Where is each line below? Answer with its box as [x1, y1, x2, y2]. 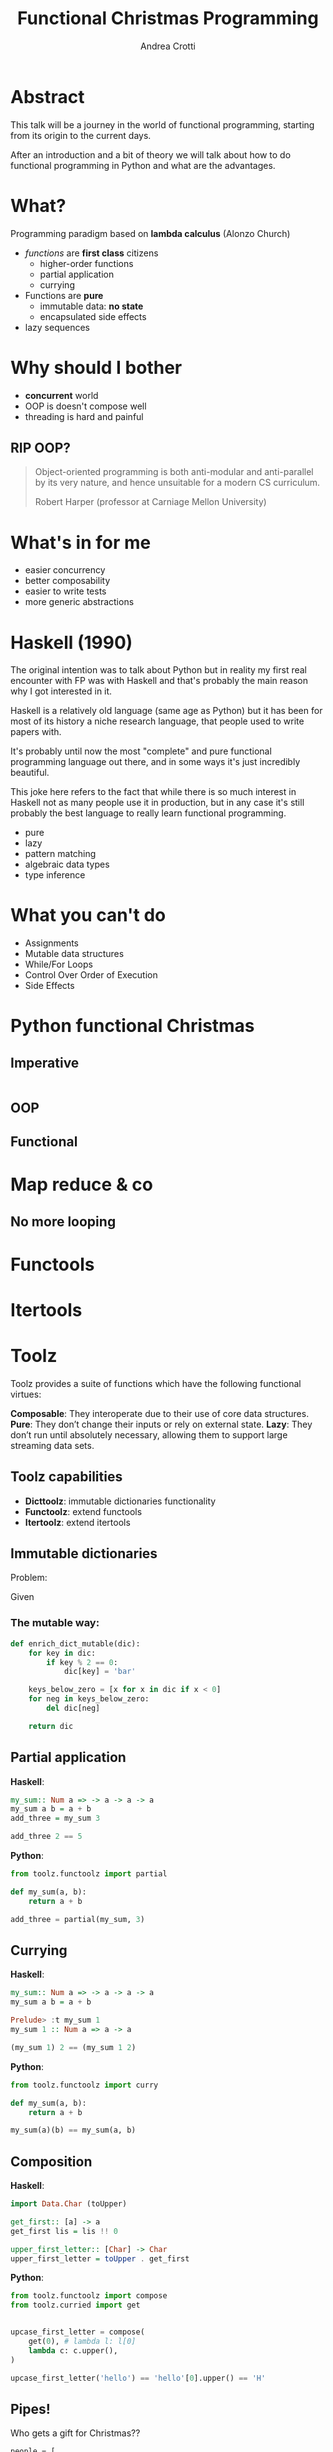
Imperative [10, 1054, 80, 1071]
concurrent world [24, 389, 99, 401]
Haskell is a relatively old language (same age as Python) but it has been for [10, 705, 323, 717]
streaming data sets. [10, 1439, 95, 1451]
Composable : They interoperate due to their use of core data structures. [10, 1407, 310, 1419]
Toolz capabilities [10, 1468, 123, 1486]
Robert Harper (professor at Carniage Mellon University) [34, 496, 267, 508]
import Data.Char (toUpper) [10, 2199, 128, 2209]
